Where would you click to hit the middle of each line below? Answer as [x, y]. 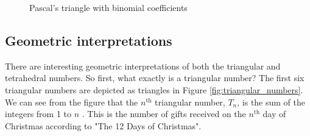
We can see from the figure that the [72, 102]
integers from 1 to [38, 114]
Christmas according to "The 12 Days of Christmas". [103, 125]
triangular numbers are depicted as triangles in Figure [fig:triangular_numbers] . [154, 89]
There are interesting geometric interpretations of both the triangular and [143, 66]
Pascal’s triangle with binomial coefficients [108, 7]
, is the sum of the [271, 102]
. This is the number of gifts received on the [164, 114]
